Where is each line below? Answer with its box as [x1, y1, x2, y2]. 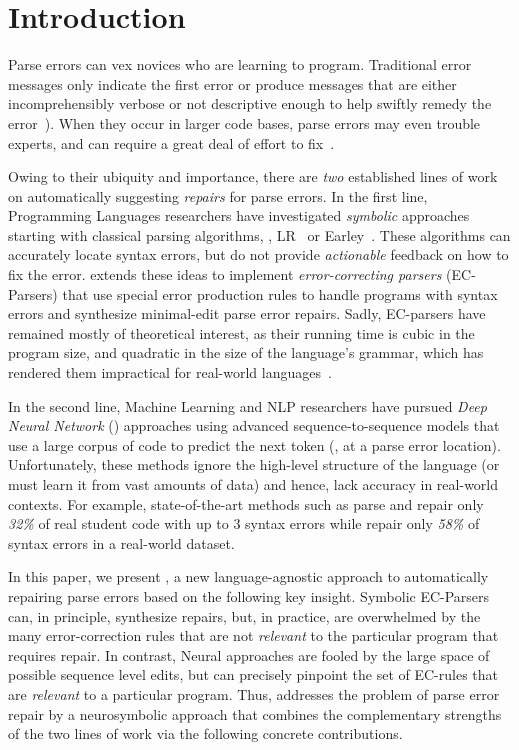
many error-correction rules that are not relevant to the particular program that [8, 625, 499, 646]
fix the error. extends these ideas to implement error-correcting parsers [8, 264, 442, 285]
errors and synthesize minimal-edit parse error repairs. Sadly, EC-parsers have [8, 303, 486, 324]
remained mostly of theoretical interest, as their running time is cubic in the [8, 322, 475, 343]
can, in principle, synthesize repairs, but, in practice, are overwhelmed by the [8, 605, 481, 626]
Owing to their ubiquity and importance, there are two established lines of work [8, 166, 498, 187]
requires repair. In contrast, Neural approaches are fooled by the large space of [8, 644, 490, 665]
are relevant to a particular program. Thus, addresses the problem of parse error [8, 683, 500, 704]
